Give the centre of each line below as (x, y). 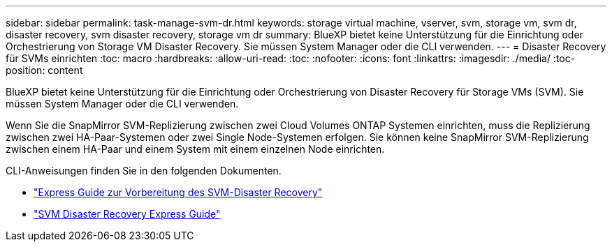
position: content (44, 70)
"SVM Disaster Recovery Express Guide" (127, 214)
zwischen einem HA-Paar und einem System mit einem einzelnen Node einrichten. (195, 149)
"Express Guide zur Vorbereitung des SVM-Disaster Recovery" (178, 192)
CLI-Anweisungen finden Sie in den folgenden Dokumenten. (144, 171)
